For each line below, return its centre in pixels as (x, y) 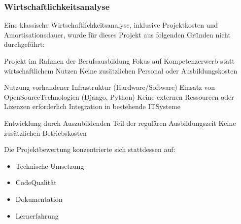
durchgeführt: (24, 44)
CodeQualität (36, 182)
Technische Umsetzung (50, 166)
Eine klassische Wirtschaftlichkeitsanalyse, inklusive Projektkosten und (111, 25)
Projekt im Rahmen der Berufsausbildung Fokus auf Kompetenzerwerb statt (119, 61)
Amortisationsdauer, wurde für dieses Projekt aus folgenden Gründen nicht (117, 34)
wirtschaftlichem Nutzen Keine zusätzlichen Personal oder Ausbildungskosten (121, 70)
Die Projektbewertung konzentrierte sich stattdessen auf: (90, 149)
